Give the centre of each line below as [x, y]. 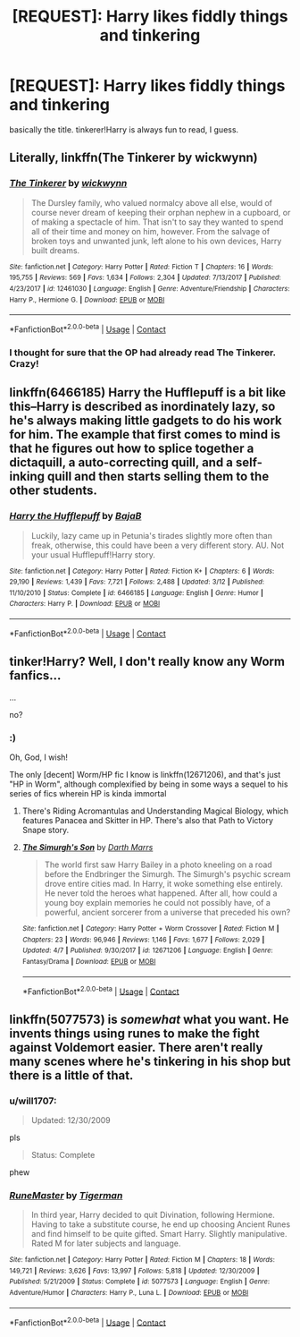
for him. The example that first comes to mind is [145, 434]
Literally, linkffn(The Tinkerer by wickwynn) [134, 158]
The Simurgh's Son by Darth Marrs [87, 847]
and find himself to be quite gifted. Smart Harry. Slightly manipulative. [159, 1234]
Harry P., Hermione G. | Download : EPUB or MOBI [87, 300]
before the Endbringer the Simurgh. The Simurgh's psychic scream [167, 873]
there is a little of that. [71, 1075]
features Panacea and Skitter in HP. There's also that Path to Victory [148, 820]
